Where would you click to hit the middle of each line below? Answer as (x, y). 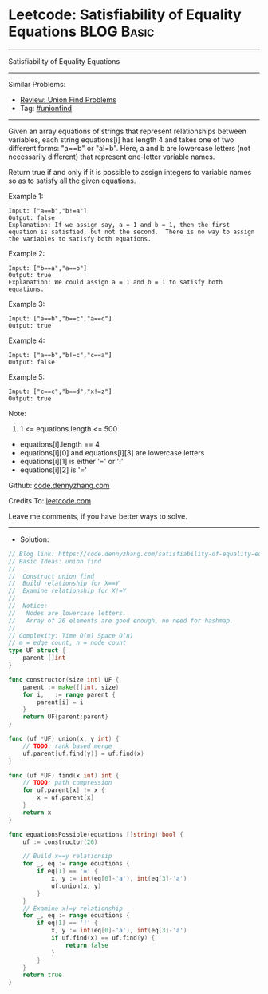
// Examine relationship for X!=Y (67, 591)
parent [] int (44, 658)
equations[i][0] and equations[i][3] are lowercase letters (112, 452)
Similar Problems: (37, 84)
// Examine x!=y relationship (73, 909)
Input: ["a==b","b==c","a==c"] (60, 318)
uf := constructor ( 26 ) (60, 842)
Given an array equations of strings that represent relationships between (128, 131)
